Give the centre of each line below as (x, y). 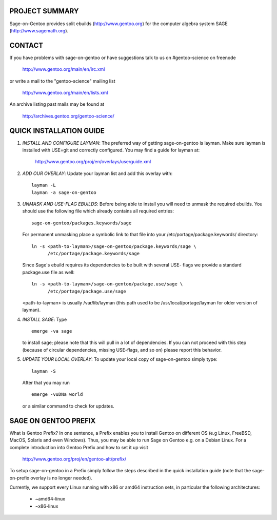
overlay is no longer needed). (61, 478)
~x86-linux (47, 506)
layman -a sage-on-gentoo (64, 192)
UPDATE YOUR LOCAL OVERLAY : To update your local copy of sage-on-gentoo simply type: (120, 359)
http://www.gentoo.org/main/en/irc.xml (64, 69)
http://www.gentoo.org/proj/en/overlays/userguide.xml (93, 162)
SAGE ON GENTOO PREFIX (53, 421)
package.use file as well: (48, 272)
